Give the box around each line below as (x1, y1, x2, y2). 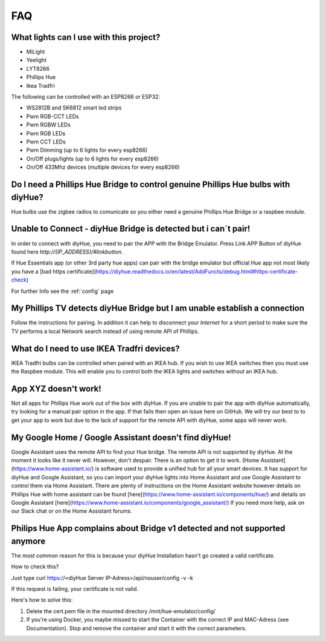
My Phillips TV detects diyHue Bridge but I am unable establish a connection (11, 303, 305, 314)
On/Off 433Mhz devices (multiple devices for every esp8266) (26, 163, 181, 171)
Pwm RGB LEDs (26, 130, 66, 137)
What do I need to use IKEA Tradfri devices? (11, 343, 181, 353)
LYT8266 (26, 65, 50, 72)
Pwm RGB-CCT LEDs (26, 113, 79, 120)
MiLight (26, 48, 45, 56)
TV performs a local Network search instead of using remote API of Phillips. (11, 327, 199, 335)
